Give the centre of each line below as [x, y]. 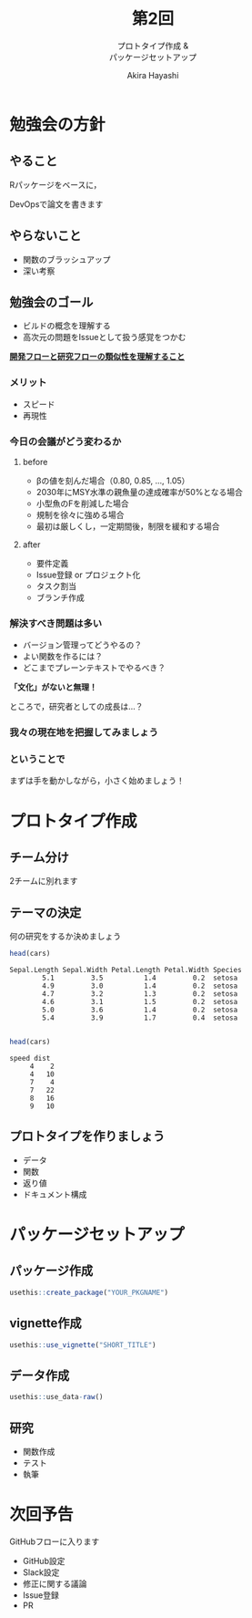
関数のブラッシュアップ [66, 259]
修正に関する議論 [55, 1583]
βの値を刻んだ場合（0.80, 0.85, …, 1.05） [113, 481]
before [35, 462]
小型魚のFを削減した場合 [82, 503]
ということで [37, 760]
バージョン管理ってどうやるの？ [82, 645]
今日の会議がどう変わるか [66, 441]
